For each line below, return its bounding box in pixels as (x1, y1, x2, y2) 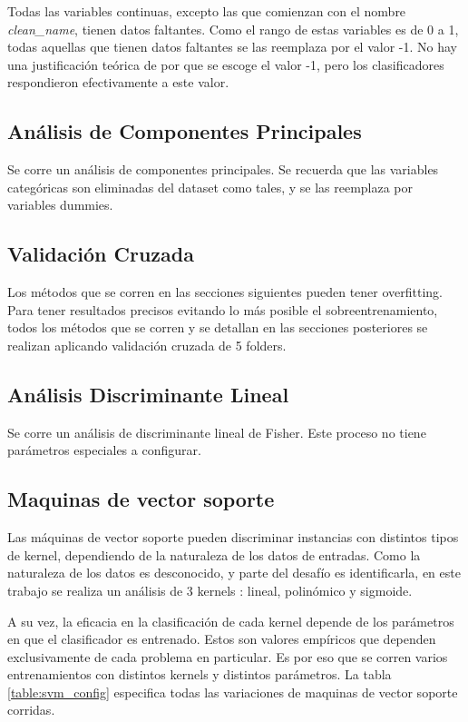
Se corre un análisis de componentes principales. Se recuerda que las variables (7, 160, 439, 179)
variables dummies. (7, 195, 113, 214)
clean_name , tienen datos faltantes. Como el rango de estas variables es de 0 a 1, (7, 19, 459, 38)
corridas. (7, 700, 55, 719)
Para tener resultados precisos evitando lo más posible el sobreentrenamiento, (7, 300, 438, 319)
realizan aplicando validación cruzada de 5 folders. (7, 335, 287, 354)
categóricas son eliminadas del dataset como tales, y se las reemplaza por (7, 177, 414, 196)
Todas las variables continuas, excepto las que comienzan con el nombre (7, 2, 406, 20)
